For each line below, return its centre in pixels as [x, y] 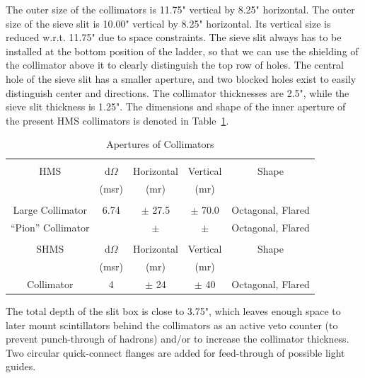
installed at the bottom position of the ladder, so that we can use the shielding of [182, 51]
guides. [21, 366]
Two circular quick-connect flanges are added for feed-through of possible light [175, 352]
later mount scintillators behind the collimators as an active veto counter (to [172, 325]
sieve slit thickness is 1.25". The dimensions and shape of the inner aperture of [176, 107]
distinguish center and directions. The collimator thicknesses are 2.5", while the [178, 92]
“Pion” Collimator [50, 228]
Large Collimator [50, 210]
